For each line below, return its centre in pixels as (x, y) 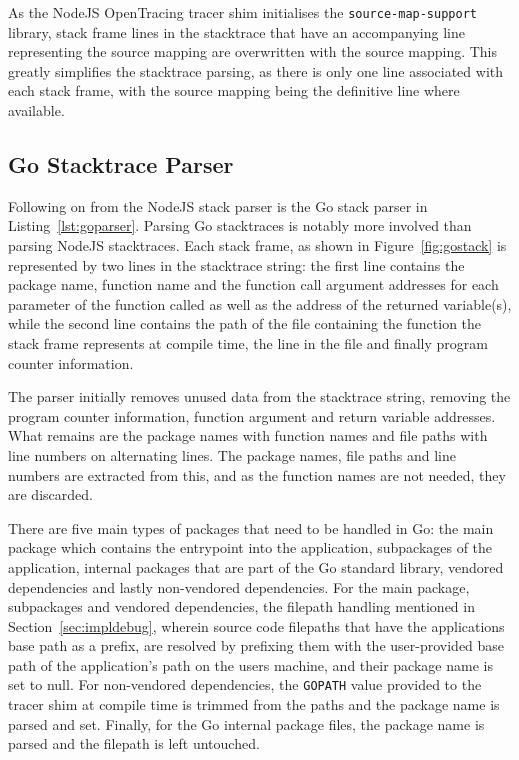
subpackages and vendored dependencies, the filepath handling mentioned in (241, 606)
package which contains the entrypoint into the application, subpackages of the (250, 547)
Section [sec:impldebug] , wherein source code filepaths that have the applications (256, 625)
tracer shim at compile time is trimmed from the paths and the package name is (254, 704)
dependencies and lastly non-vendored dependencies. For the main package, (239, 586)
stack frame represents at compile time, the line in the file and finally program (248, 342)
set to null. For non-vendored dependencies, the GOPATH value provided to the (245, 684)
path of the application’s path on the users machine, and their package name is (250, 664)
